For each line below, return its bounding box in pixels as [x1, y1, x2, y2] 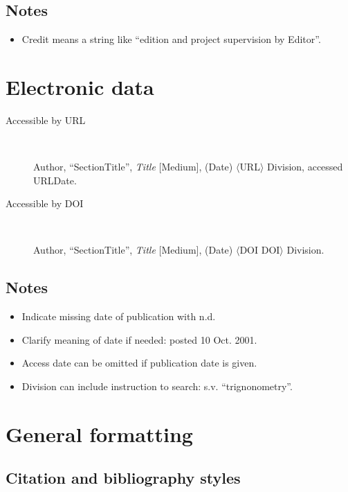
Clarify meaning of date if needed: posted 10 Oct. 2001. [21, 332, 257, 346]
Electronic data [6, 72, 154, 100]
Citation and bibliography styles [6, 467, 241, 489]
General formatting [6, 419, 193, 448]
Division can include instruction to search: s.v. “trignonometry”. [21, 379, 293, 394]
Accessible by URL [6, 112, 86, 127]
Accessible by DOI [6, 196, 84, 211]
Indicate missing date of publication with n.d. [21, 309, 216, 324]
